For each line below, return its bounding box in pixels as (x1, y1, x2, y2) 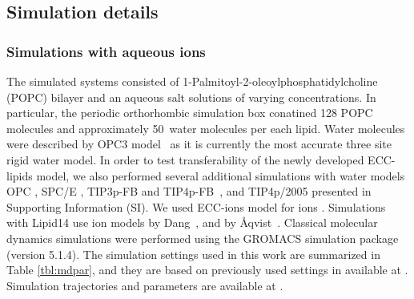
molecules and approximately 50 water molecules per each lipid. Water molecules (6, 119, 405, 136)
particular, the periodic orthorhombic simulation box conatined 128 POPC (6, 104, 373, 121)
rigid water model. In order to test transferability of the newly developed (6, 151, 364, 168)
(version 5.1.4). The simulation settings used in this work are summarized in (6, 245, 380, 262)
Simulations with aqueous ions (6, 41, 206, 61)
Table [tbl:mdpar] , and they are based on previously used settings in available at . (6, 261, 408, 278)
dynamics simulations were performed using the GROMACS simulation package (6, 229, 399, 246)
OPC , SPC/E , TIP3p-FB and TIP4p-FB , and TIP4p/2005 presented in (6, 183, 372, 200)
